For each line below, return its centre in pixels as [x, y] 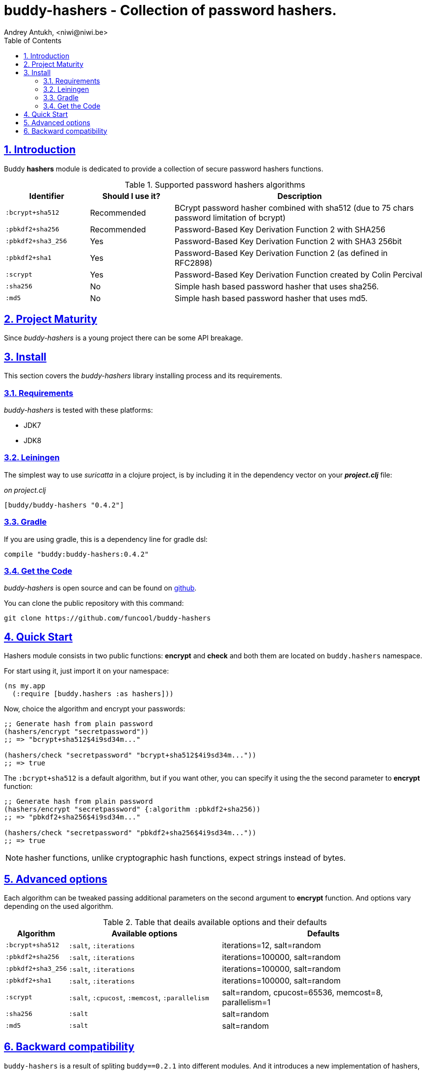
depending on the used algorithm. [59, 906]
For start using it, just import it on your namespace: [86, 671]
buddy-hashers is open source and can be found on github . [100, 588]
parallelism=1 [246, 1002]
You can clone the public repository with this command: [94, 603]
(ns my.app [25, 686]
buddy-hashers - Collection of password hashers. [170, 10]
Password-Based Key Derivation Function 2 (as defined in [281, 253]
